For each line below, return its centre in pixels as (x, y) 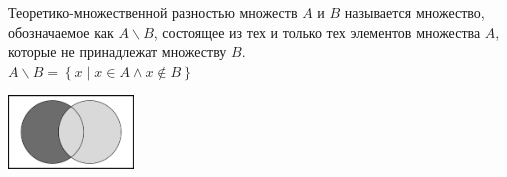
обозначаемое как (61, 31)
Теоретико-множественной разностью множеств (153, 12)
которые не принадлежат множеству (117, 51)
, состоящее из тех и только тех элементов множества (317, 31)
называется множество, (414, 12)
